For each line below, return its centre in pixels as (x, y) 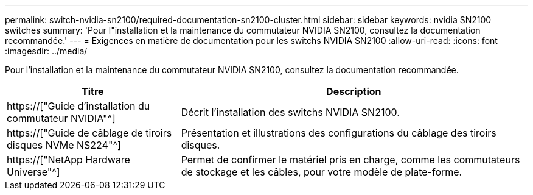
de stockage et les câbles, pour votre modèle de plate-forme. (322, 172)
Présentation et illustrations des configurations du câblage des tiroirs (339, 133)
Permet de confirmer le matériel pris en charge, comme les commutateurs (350, 160)
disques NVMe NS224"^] (64, 145)
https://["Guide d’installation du (78, 106)
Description (354, 91)
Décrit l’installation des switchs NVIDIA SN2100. (290, 112)
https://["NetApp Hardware (68, 160)
